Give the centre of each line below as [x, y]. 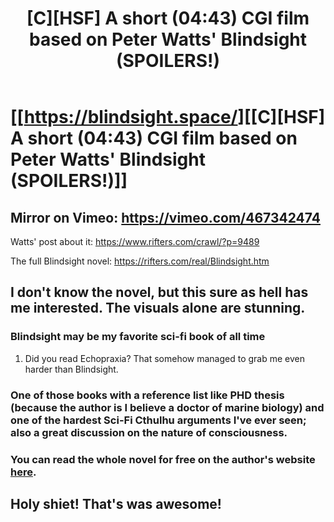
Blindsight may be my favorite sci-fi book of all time [138, 337]
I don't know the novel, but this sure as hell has [159, 292]
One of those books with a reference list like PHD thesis [147, 395]
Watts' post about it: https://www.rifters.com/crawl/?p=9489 [135, 241]
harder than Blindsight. [71, 369]
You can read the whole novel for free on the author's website [163, 459]
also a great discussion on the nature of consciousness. [149, 432]
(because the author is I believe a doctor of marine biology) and [167, 407]
